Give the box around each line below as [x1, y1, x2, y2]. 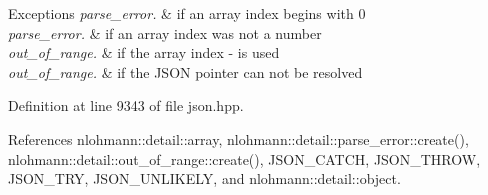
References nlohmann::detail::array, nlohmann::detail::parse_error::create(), [8, 128, 469, 149]
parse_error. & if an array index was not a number [8, 22, 322, 43]
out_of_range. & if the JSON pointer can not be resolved [8, 61, 363, 82]
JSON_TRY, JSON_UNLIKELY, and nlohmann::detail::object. [8, 168, 401, 189]
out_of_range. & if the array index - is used [8, 42, 280, 63]
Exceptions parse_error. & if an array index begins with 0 [8, 3, 366, 23]
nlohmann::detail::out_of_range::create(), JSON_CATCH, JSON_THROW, [8, 148, 481, 169]
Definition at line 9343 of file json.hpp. [8, 95, 244, 116]
